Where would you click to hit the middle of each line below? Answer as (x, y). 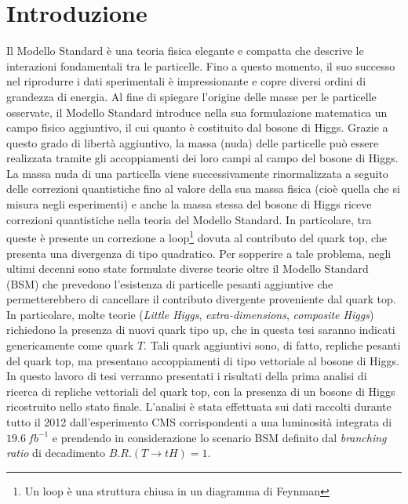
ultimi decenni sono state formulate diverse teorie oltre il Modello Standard (188, 268)
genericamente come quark (70, 345)
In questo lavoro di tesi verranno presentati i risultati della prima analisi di (187, 376)
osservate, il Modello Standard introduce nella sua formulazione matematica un (197, 112)
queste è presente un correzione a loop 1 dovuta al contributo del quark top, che (197, 236)
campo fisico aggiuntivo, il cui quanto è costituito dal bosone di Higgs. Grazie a (197, 127)
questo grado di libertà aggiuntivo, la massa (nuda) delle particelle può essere (193, 142)
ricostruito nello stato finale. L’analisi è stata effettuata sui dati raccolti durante (199, 406)
